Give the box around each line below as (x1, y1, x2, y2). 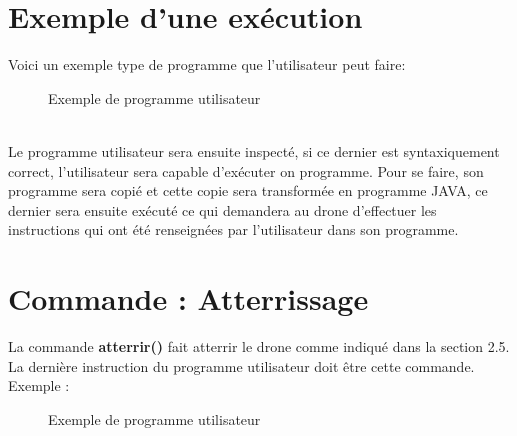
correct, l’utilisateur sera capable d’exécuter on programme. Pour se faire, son (8, 160, 484, 181)
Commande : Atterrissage (8, 278, 369, 319)
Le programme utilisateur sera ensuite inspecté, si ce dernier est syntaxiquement (8, 140, 500, 161)
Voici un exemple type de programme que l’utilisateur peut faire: (8, 54, 406, 75)
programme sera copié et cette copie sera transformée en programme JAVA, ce (8, 180, 488, 201)
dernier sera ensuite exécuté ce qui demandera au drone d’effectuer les (8, 199, 437, 220)
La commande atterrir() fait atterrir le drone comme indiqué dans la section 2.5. (8, 336, 510, 356)
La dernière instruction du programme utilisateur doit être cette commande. (8, 355, 475, 376)
